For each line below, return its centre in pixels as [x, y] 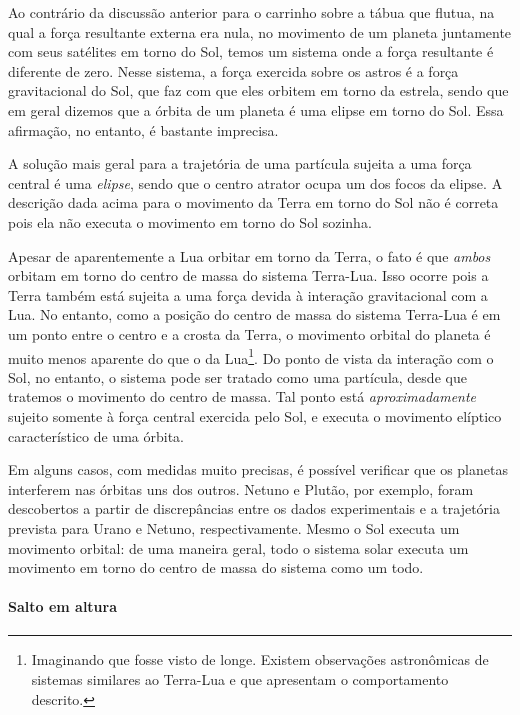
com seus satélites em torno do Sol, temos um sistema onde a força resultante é [251, 51]
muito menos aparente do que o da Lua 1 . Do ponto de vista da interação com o [251, 356]
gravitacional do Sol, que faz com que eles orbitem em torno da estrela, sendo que [258, 90]
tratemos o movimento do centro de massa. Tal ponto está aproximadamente [242, 396]
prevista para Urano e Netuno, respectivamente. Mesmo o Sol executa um [234, 527]
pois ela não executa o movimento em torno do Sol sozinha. [190, 221]
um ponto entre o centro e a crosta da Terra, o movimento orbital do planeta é [249, 333]
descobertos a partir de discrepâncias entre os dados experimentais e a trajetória [254, 508]
